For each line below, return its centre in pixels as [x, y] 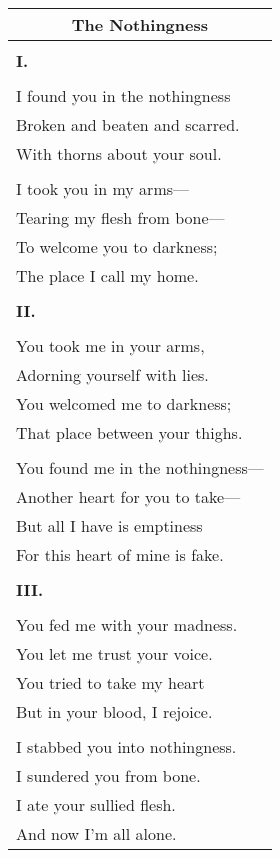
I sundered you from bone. [108, 775]
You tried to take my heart [110, 682]
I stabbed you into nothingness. [126, 746]
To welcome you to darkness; [117, 246]
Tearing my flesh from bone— [120, 217]
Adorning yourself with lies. [112, 374]
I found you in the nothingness [123, 95]
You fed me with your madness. [127, 624]
